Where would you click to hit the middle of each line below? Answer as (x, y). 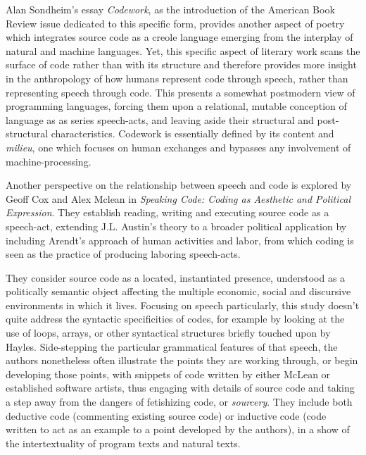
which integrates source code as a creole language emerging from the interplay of (179, 37)
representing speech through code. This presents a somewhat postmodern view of (181, 92)
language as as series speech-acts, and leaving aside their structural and (160, 119)
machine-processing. (49, 161)
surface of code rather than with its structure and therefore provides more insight (181, 64)
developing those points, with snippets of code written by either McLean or (168, 374)
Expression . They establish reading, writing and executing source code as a (168, 212)
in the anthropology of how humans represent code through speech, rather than (177, 78)
